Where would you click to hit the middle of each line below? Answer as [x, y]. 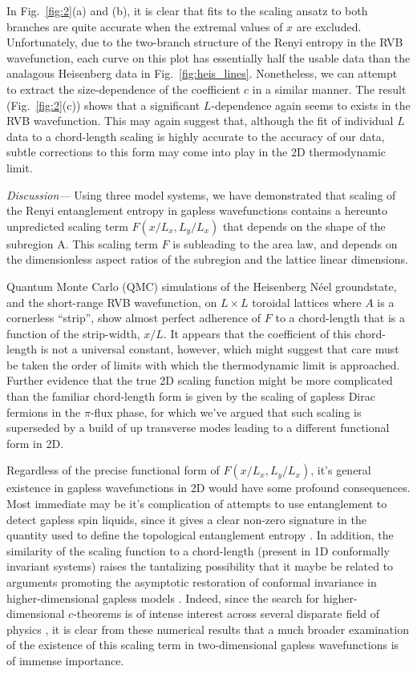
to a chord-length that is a [340, 318]
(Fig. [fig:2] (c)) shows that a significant [103, 105]
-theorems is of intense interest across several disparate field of [227, 613]
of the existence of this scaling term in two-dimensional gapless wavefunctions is [203, 645]
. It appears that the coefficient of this [257, 333]
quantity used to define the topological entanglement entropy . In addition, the [200, 535]
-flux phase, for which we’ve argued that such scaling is [226, 412]
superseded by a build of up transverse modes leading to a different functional [198, 428]
